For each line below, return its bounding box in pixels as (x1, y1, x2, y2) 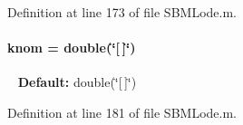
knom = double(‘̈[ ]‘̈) (7, 38, 136, 57)
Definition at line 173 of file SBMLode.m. (7, 3, 237, 21)
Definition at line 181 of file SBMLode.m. (7, 102, 237, 121)
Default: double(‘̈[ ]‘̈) (17, 72, 137, 91)
